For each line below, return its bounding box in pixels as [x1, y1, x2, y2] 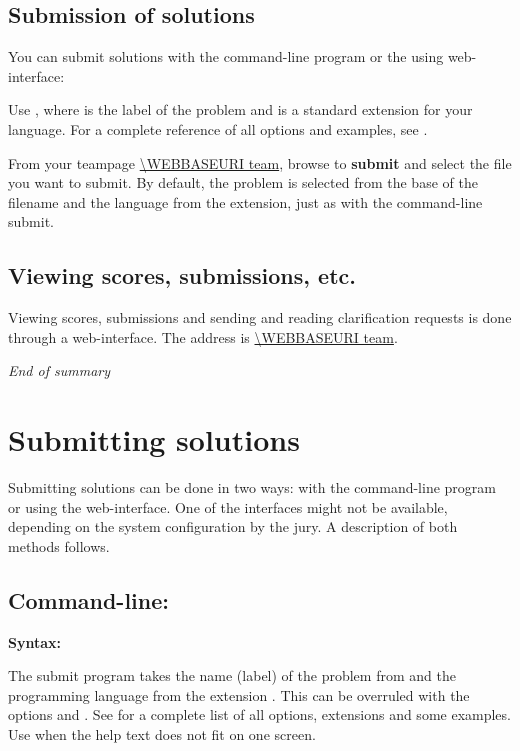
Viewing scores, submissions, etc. [8, 260, 356, 291]
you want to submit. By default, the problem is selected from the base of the [8, 172, 478, 193]
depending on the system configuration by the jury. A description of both [8, 516, 458, 537]
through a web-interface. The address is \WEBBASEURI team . [8, 326, 398, 347]
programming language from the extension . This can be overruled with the [8, 684, 470, 705]
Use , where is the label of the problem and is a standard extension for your [8, 99, 473, 120]
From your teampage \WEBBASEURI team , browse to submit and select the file [8, 152, 512, 173]
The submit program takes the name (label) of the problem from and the [8, 665, 456, 686]
